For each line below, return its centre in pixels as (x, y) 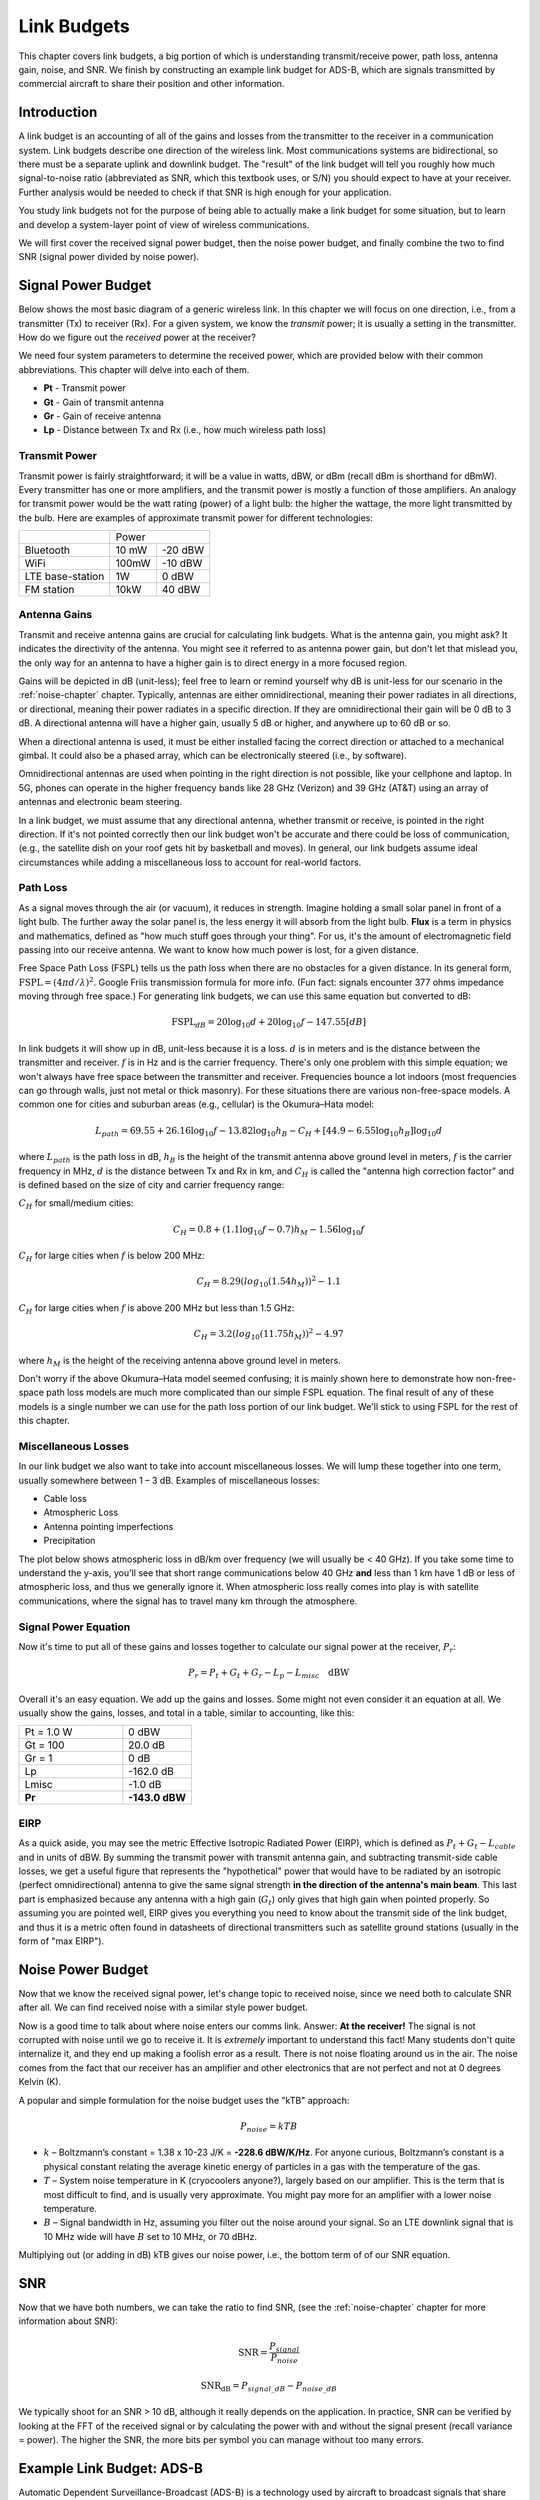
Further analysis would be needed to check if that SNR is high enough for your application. (205, 192)
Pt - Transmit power (85, 388)
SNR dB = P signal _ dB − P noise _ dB (268, 2387)
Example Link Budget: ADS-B (111, 2468)
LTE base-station (64, 577)
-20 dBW (183, 550)
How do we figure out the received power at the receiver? (137, 337)
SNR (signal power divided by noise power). (109, 257)
